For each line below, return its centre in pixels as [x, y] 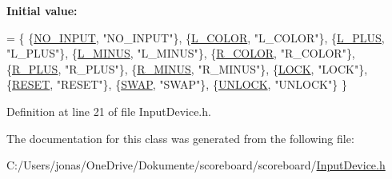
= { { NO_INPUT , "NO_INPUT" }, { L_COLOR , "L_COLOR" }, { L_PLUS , [196, 37]
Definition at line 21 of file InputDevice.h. [109, 111]
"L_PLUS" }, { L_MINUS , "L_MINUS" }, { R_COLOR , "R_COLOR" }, [181, 53]
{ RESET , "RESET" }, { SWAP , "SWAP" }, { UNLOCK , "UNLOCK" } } [177, 84]
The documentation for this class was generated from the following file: [180, 138]
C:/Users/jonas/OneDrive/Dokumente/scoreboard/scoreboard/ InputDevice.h [196, 165]
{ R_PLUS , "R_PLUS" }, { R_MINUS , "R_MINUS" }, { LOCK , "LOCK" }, [187, 68]
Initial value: [42, 10]
